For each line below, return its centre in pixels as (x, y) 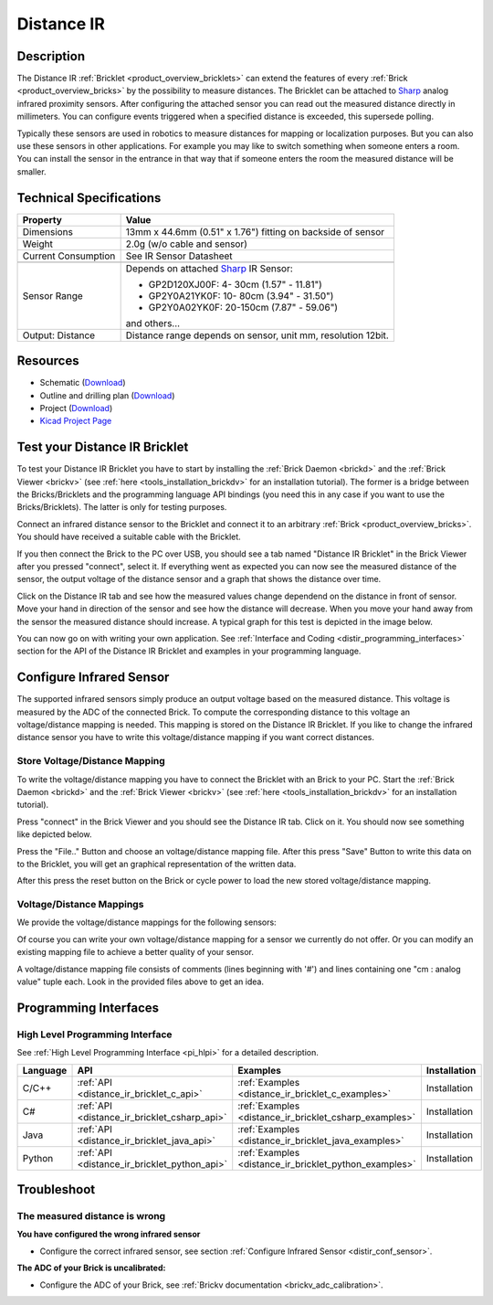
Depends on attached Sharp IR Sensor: (210, 268)
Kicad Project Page (76, 421)
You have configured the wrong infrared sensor (109, 1235)
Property (42, 219)
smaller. (31, 171)
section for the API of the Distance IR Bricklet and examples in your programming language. (189, 651)
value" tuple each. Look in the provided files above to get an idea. (141, 981)
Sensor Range (53, 295)
